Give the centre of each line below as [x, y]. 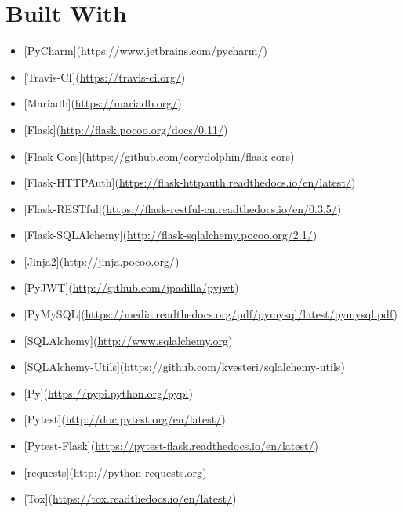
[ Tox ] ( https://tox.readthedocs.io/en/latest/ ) [130, 498]
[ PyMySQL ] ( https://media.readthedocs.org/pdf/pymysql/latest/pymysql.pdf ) [211, 314]
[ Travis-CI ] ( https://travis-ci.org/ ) [105, 76]
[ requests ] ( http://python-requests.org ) [115, 472]
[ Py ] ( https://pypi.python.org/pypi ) [108, 392]
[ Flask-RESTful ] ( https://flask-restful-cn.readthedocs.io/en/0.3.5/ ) [183, 208]
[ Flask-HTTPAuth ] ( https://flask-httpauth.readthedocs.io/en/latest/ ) [190, 182]
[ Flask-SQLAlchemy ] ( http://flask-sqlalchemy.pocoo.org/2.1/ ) [171, 235]
